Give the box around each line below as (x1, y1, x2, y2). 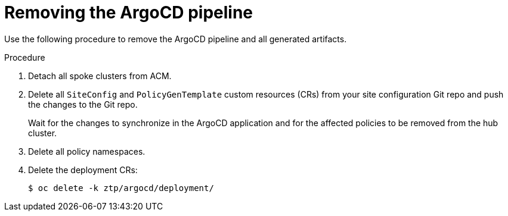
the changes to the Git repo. (28, 99, 138, 109)
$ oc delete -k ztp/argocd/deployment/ (28, 183, 214, 193)
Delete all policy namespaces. (28, 146, 145, 156)
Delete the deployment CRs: (28, 164, 138, 175)
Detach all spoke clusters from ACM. (28, 70, 172, 81)
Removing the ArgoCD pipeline (4, 2, 253, 23)
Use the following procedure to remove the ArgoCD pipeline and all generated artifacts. (4, 33, 347, 44)
